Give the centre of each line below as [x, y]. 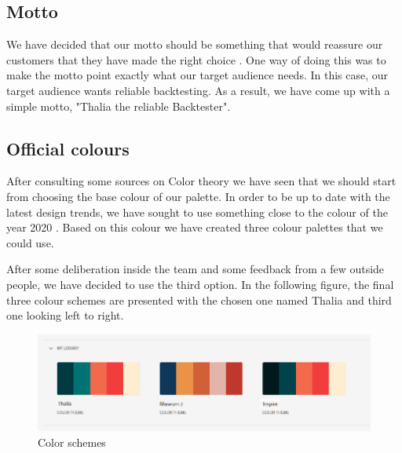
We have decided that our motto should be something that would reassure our [195, 44]
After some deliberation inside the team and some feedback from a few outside [196, 269]
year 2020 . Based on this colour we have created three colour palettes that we [195, 227]
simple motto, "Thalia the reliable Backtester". [119, 106]
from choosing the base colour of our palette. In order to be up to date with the [198, 196]
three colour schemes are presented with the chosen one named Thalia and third [199, 300]
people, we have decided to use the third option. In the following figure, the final [200, 284]
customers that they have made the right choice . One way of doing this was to [196, 59]
